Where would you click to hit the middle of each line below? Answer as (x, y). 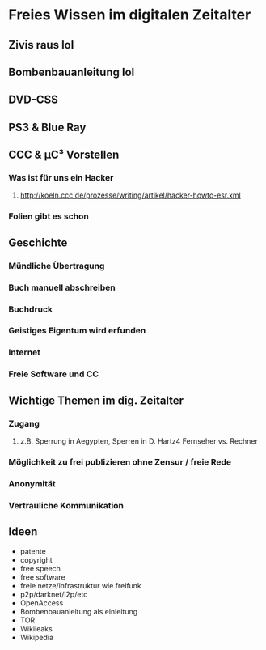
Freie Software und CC (54, 374)
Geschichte (38, 242)
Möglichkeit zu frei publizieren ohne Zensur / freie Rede (120, 461)
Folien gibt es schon (49, 216)
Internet (25, 352)
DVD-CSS (34, 100)
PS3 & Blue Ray (47, 127)
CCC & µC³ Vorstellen (64, 155)
